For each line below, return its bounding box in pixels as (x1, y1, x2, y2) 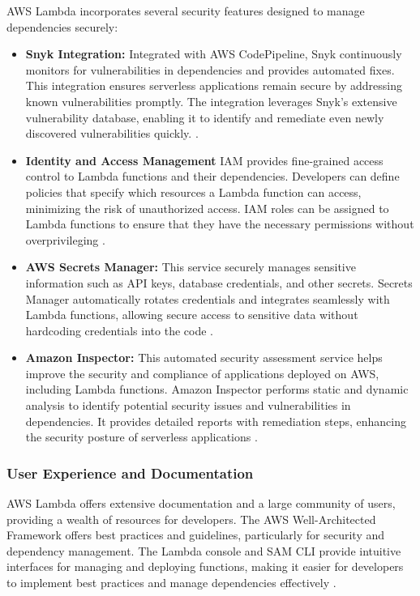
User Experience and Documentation (6, 462, 254, 483)
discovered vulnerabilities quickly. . (25, 125, 199, 142)
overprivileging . (25, 231, 105, 248)
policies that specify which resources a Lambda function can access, (25, 183, 362, 200)
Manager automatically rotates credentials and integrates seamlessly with (25, 290, 390, 307)
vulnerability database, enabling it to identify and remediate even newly (25, 109, 384, 126)
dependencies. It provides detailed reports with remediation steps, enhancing (25, 412, 406, 429)
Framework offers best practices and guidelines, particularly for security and (6, 526, 385, 543)
